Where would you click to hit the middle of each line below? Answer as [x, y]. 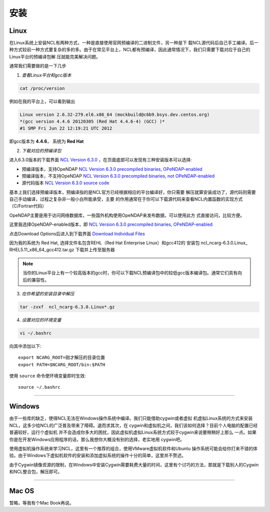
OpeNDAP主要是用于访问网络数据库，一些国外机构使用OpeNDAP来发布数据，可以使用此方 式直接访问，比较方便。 [127, 215]
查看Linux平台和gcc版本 [47, 75]
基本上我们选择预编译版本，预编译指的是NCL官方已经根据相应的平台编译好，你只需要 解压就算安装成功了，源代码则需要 [132, 192]
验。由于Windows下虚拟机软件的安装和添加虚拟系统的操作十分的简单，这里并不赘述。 [98, 456]
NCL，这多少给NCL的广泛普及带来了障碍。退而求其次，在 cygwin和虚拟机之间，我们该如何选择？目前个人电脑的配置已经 [133, 425]
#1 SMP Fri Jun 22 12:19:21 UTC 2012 [66, 128]
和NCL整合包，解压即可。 [36, 472]
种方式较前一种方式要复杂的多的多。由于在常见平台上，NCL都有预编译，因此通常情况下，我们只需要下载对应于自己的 [130, 49]
